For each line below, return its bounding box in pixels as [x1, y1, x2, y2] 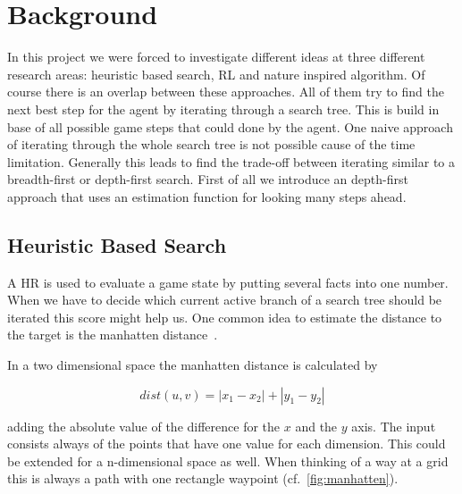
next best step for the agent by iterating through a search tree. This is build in [7, 99, 440, 118]
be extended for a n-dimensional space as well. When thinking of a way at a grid [7, 451, 449, 470]
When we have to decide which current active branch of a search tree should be [7, 290, 442, 309]
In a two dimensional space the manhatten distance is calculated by [7, 356, 378, 374]
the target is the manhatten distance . [7, 325, 218, 344]
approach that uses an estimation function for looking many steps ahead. [7, 187, 407, 205]
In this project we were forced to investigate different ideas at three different [7, 47, 425, 66]
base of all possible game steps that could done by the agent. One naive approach [7, 117, 453, 136]
